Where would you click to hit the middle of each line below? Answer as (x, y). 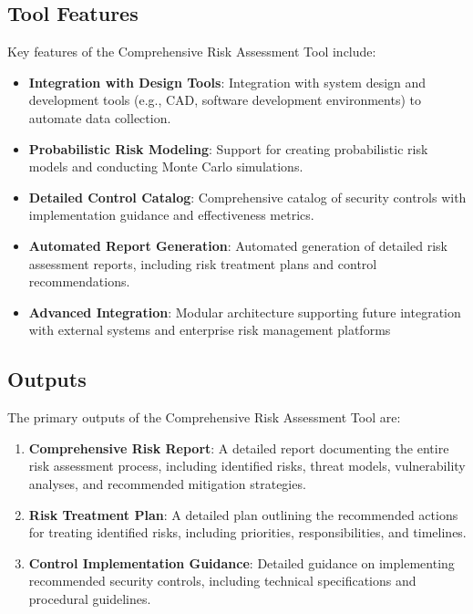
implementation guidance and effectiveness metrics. (171, 215)
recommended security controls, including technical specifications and (222, 581)
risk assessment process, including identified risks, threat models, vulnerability (247, 466)
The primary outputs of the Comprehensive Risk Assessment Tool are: (204, 417)
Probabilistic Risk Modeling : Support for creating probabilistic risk (228, 148)
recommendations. (79, 281)
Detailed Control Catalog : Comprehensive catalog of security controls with (247, 197)
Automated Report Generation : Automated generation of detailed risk (238, 245)
